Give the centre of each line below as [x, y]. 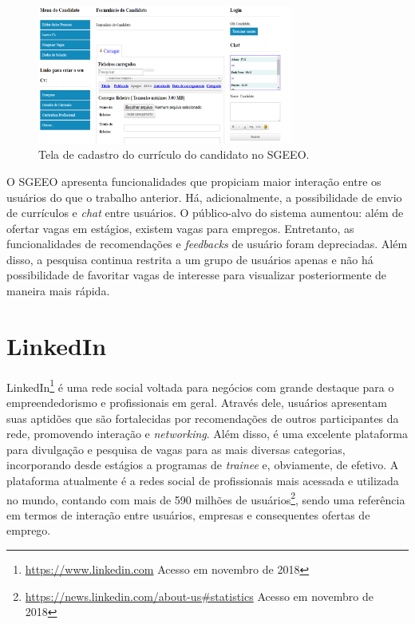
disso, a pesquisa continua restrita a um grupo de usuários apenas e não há [190, 259]
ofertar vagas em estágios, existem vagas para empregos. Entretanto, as [180, 228]
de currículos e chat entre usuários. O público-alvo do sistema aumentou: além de [205, 213]
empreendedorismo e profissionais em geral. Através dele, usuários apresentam [197, 403]
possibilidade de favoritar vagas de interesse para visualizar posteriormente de [197, 275]
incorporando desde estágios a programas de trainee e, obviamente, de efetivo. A [203, 465]
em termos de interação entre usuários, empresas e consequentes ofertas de [188, 514]
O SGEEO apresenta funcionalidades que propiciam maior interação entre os [194, 181]
